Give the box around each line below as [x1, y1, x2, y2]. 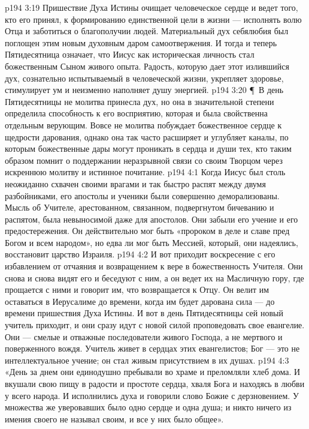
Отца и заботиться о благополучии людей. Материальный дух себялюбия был [5, 25, 289, 37]
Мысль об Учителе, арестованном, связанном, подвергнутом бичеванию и [5, 201, 274, 214]
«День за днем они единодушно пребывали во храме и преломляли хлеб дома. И [5, 365, 301, 378]
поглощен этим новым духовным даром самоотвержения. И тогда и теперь [5, 36, 277, 49]
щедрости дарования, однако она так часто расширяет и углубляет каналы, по [5, 130, 289, 143]
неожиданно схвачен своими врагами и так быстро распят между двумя [5, 177, 266, 190]
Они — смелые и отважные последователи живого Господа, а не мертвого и [5, 330, 283, 343]
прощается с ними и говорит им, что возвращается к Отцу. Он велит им [5, 283, 269, 296]
